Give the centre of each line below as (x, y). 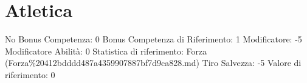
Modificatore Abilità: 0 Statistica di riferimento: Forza (106, 51)
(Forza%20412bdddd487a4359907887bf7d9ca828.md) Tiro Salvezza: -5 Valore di (153, 63)
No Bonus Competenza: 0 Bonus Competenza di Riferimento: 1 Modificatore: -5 (153, 39)
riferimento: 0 (30, 74)
